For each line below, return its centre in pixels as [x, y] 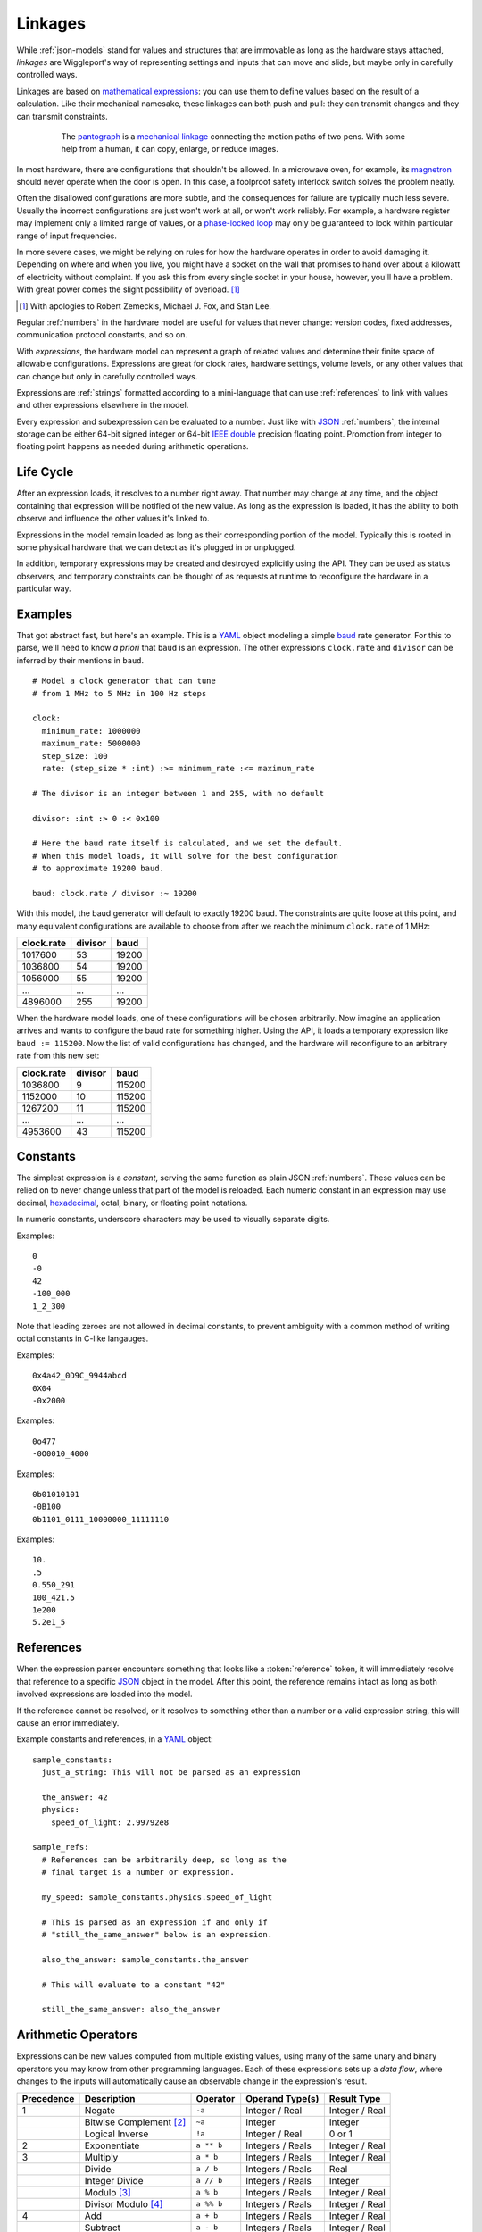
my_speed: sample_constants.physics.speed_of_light [157, 1897]
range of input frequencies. [67, 236]
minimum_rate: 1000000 [91, 731]
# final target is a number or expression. [138, 1872]
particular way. [44, 588]
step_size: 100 [75, 756]
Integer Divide [114, 2180]
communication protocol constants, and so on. [102, 335]
